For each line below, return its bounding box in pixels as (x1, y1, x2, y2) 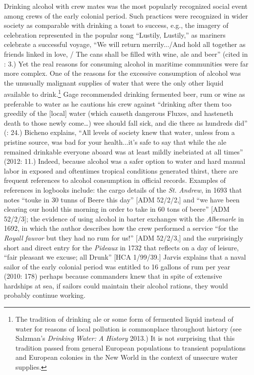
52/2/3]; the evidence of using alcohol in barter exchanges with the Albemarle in (4, 213, 244, 223)
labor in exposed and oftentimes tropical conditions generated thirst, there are (4, 165, 238, 176)
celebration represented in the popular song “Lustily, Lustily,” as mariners (4, 29, 226, 40)
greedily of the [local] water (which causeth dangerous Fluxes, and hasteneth (4, 108, 233, 118)
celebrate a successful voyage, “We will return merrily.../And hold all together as (4, 39, 246, 49)
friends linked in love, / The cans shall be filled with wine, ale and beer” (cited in (4, 48, 248, 59)
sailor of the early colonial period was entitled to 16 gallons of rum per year (4, 261, 231, 271)
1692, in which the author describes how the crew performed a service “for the (4, 223, 238, 233)
